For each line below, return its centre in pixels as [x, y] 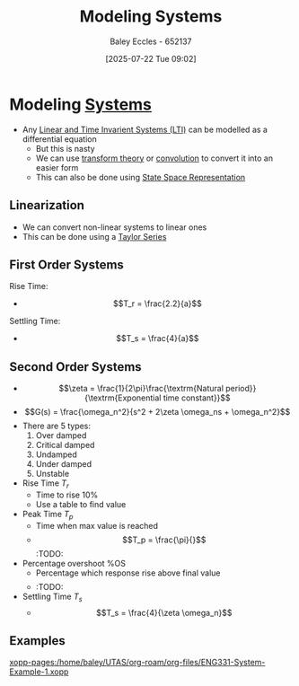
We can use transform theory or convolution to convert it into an [154, 158]
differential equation [59, 139]
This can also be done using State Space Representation [141, 177]
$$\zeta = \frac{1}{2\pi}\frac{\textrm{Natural [141, 389]
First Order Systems [66, 264]
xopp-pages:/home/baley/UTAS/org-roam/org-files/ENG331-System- [137, 663]
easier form [57, 167]
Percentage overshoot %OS [74, 563]
